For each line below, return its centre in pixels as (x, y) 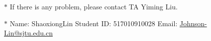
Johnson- (193, 23)
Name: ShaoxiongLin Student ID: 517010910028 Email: (94, 23)
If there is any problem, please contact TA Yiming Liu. (94, 6)
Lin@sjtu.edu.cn (28, 33)
